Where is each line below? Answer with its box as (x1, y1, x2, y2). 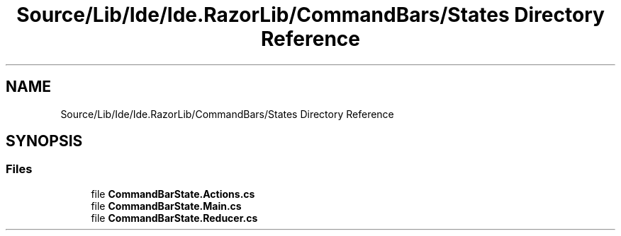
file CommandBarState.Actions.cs (91, 187, 255, 200)
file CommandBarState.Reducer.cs (91, 211, 258, 224)
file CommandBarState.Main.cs (91, 199, 242, 212)
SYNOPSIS (6, 132, 83, 151)
